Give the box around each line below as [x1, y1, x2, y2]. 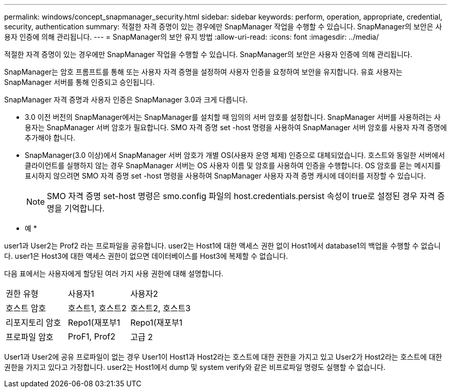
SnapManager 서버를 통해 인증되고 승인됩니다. [4, 78, 155, 86]
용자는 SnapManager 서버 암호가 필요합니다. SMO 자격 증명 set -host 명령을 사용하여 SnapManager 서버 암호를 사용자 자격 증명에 [25, 123, 447, 132]
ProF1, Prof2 [68, 331, 115, 342]
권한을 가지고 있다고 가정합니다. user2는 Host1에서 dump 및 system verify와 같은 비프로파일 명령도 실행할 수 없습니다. [4, 363, 386, 371]
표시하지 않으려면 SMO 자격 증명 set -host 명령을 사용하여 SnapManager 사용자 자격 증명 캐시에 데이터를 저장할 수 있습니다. [25, 171, 426, 180]
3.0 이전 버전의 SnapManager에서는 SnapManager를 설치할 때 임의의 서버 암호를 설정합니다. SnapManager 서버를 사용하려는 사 [25, 113, 441, 121]
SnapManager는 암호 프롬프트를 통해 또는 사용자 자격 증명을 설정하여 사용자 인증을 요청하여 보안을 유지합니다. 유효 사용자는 [4, 67, 403, 76]
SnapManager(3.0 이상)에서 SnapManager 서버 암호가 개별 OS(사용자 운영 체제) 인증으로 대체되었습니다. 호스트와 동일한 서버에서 [25, 151, 445, 159]
